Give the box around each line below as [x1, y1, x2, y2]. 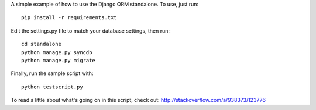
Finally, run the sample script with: [11, 70, 94, 77]
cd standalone [21, 41, 61, 48]
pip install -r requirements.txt [21, 15, 117, 21]
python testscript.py [21, 83, 83, 90]
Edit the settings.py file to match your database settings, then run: [11, 27, 170, 34]
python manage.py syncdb [21, 49, 92, 55]
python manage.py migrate [21, 57, 96, 63]
